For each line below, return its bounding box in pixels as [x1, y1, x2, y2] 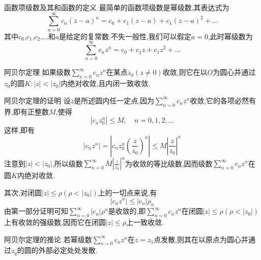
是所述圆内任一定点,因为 [74, 95, 155, 105]
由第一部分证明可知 [4, 206, 68, 216]
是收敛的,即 [108, 206, 146, 216]
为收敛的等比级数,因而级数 [125, 158, 213, 168]
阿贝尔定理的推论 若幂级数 [4, 234, 92, 244]
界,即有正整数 [4, 106, 49, 117]
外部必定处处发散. [38, 245, 98, 255]
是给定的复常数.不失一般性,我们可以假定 [59, 31, 191, 41]
